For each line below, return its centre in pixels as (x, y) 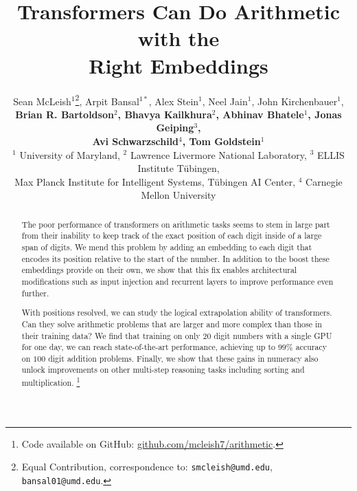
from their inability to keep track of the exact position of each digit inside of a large (172, 236)
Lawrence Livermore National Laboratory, (218, 154)
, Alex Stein (174, 101)
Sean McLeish (42, 101)
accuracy (311, 347)
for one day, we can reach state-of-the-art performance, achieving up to (148, 347)
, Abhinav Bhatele (260, 114)
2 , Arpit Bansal (107, 100)
